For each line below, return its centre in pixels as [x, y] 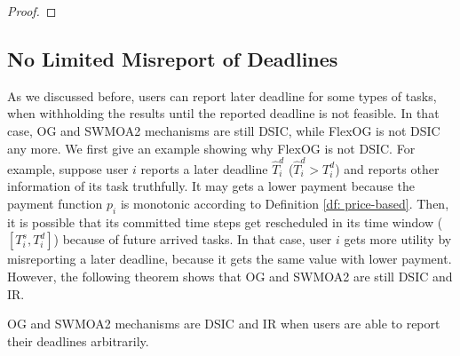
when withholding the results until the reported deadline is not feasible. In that [223, 113]
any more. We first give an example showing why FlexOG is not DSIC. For [211, 148]
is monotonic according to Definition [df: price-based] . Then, [285, 204]
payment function [55, 204]
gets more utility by [398, 239]
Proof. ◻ [32, 11]
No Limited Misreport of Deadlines [173, 58]
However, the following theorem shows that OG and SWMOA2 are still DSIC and [230, 277]
